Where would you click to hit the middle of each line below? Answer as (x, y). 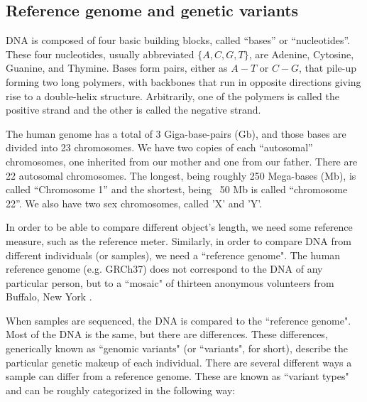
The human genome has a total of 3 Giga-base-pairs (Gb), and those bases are (176, 133)
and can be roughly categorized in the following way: (121, 390)
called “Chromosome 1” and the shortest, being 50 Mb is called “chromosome (177, 189)
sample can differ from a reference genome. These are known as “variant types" (177, 376)
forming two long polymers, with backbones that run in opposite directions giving (183, 81)
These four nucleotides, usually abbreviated (100, 54)
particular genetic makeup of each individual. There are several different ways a (179, 362)
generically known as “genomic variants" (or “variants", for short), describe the (177, 348)
